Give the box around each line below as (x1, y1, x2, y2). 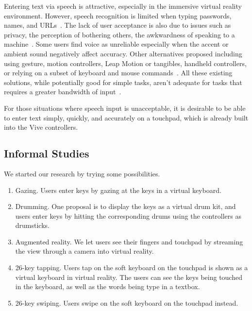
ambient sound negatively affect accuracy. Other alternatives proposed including (4, 48, 242, 58)
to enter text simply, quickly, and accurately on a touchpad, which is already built (4, 112, 249, 122)
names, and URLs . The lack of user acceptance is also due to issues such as (4, 20, 231, 30)
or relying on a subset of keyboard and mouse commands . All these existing (4, 68, 233, 78)
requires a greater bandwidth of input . (4, 86, 121, 97)
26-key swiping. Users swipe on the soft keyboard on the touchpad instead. (15, 297, 238, 308)
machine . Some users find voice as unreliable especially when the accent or (4, 39, 229, 49)
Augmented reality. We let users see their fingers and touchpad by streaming (15, 236, 243, 246)
